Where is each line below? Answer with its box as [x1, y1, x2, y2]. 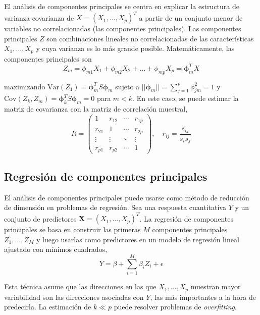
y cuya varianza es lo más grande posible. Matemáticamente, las [36, 43, 235, 54]
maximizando [4, 81, 45, 91]
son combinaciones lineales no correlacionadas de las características [46, 33, 254, 43]
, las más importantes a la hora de [150, 291, 256, 302]
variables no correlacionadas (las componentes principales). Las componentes [4, 23, 241, 34]
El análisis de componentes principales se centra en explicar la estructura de [4, 1, 239, 11]
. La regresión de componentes [139, 213, 234, 224]
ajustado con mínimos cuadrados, [4, 244, 108, 254]
